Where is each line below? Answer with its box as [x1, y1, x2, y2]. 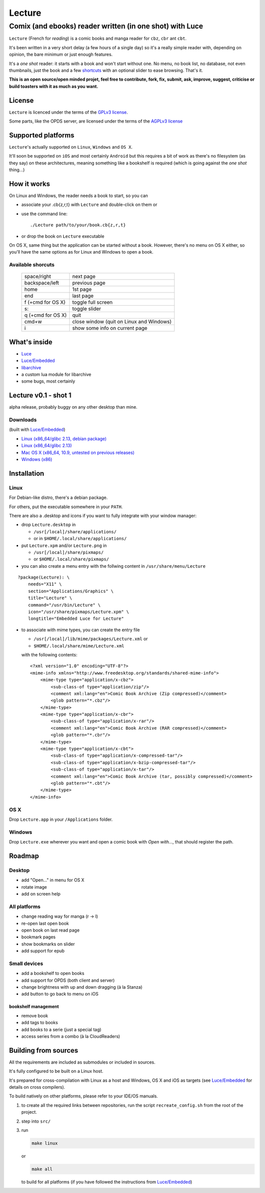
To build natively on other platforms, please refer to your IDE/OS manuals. [9, 1093, 158, 1099]
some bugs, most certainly [21, 378, 76, 384]
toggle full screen [72, 299, 113, 306]
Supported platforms [9, 131, 75, 139]
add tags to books [21, 1020, 58, 1026]
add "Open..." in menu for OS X [21, 877, 84, 883]
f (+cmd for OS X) [24, 299, 66, 306]
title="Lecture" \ [27, 595, 73, 601]
